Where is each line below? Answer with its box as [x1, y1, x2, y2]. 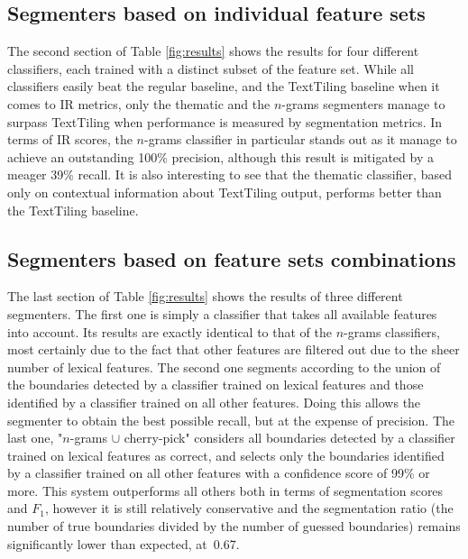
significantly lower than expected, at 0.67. [7, 534, 240, 553]
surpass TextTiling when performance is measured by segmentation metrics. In [7, 112, 443, 131]
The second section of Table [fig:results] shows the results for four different [7, 41, 419, 60]
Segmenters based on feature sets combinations [7, 244, 456, 272]
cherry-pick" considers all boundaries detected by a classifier [124, 428, 455, 447]
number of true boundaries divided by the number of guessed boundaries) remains [7, 517, 461, 536]
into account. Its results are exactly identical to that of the [7, 322, 333, 341]
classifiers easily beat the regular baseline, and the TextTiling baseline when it [7, 77, 440, 96]
